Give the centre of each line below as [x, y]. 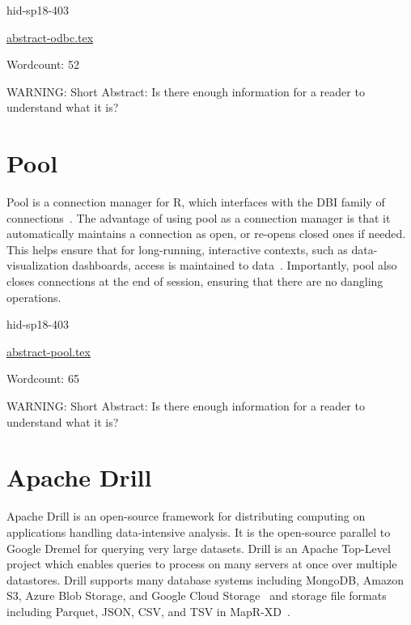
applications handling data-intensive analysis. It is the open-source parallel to [199, 531]
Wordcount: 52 [43, 64]
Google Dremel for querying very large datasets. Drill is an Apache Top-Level [199, 548]
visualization [38, 265]
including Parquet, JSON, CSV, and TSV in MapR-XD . [148, 611]
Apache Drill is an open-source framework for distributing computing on [186, 516]
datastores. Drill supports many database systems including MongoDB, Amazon [205, 579]
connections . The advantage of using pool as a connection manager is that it [199, 217]
